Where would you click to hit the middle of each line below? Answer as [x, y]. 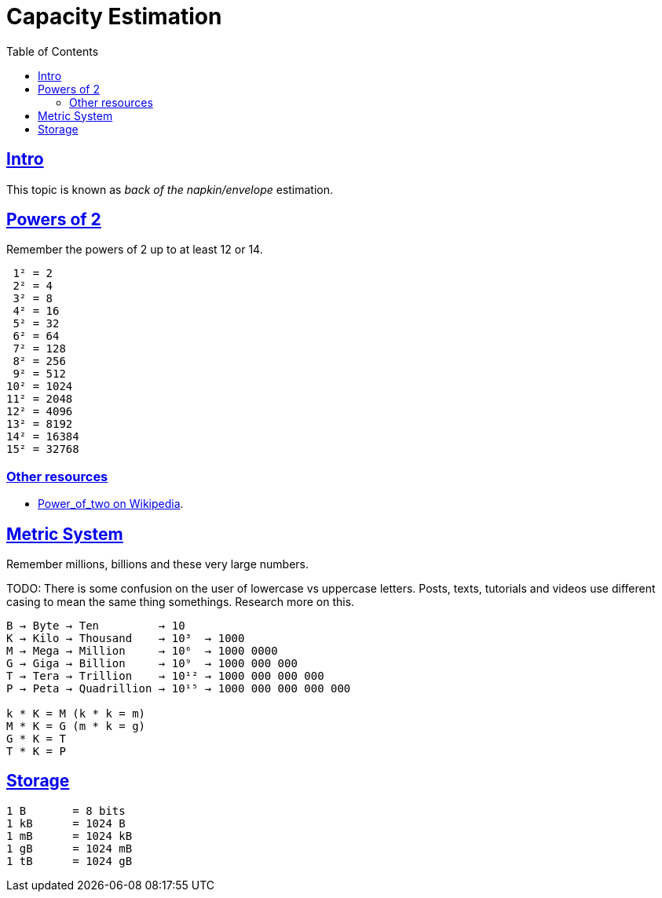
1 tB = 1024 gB [69, 861]
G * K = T [36, 739]
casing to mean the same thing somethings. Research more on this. [181, 602]
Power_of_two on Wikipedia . [111, 504]
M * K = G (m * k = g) [76, 726]
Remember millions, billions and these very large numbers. [157, 564]
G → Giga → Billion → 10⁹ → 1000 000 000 [152, 664]
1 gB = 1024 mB [69, 848]
